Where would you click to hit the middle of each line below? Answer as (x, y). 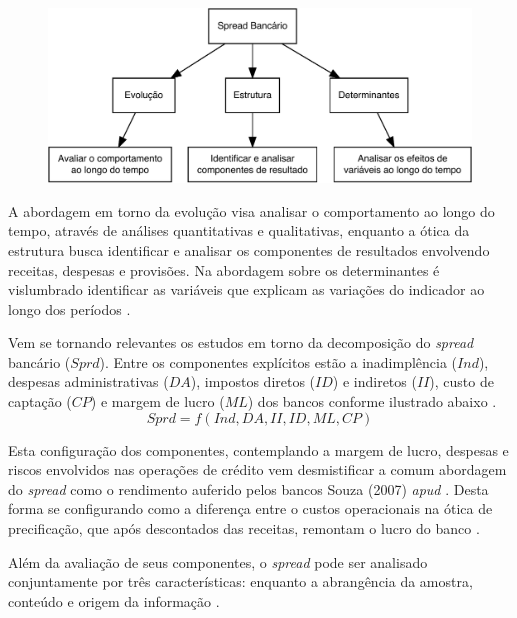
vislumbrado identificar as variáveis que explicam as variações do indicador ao (246, 289)
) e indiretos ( (374, 381)
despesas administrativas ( (88, 381)
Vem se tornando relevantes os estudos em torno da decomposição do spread (241, 342)
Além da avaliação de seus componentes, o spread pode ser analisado (218, 561)
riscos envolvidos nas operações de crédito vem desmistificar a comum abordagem (257, 469)
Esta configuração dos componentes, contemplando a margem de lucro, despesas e (258, 449)
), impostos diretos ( (253, 381)
